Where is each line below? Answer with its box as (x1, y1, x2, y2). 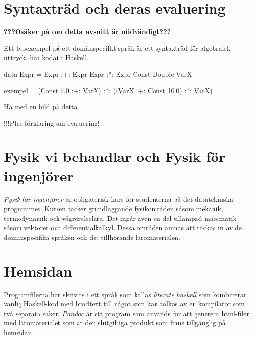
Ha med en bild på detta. (4, 101, 79, 112)
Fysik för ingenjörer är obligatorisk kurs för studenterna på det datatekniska (4, 194, 233, 204)
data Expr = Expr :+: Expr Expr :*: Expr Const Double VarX (4, 68, 192, 79)
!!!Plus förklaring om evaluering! (4, 118, 100, 128)
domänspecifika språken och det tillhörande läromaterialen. (4, 232, 181, 242)
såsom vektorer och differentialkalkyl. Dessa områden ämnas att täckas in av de (4, 222, 242, 233)
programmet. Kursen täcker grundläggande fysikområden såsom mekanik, (4, 203, 223, 214)
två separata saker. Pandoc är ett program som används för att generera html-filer (4, 308, 249, 318)
